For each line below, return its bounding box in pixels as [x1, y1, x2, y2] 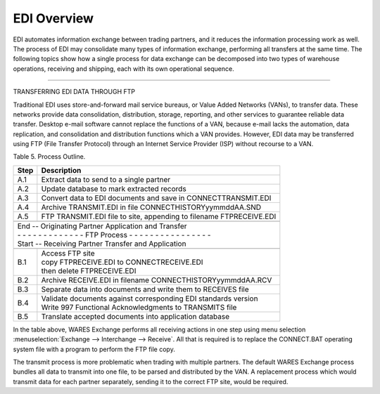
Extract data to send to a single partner [41, 174, 171, 184]
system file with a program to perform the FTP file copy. [13, 345, 175, 353]
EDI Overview [13, 11, 94, 26]
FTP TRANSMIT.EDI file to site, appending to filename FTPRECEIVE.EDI [41, 211, 277, 221]
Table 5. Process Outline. [13, 152, 86, 161]
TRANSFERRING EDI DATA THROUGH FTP [13, 88, 135, 96]
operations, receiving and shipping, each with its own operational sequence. [13, 64, 235, 73]
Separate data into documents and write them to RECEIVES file [41, 284, 249, 294]
